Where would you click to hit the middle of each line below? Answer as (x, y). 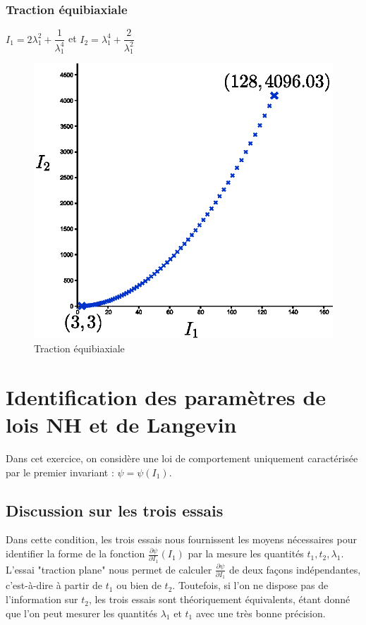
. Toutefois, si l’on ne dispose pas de (250, 585)
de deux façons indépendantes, (295, 569)
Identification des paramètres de (166, 396)
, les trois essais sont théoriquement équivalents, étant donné (219, 599)
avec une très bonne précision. (261, 613)
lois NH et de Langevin (121, 425)
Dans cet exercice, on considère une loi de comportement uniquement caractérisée (182, 458)
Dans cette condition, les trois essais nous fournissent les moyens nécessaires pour (181, 539)
